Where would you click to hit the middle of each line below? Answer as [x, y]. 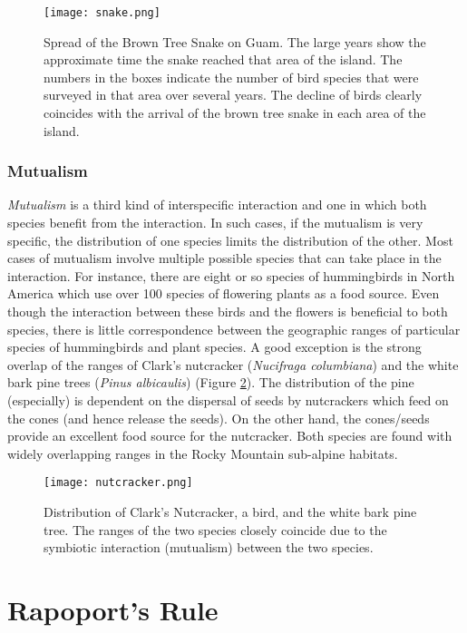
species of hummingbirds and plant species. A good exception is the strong [214, 347]
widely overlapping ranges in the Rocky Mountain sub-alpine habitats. [203, 453]
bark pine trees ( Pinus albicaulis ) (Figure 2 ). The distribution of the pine [211, 382]
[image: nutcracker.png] [118, 483]
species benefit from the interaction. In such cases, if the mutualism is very [215, 223]
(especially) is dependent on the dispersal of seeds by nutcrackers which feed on [228, 399]
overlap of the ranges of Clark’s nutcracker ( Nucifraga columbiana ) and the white [233, 364]
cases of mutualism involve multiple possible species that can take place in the [224, 258]
